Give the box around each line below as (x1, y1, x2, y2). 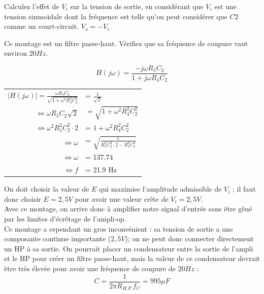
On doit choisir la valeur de (4, 183, 89, 194)
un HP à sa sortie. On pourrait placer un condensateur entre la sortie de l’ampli (4, 243, 253, 253)
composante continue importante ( (4, 233, 111, 244)
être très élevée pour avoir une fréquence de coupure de (4, 263, 176, 274)
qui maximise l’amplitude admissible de (99, 183, 222, 194)
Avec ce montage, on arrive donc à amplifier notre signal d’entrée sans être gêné (4, 203, 252, 214)
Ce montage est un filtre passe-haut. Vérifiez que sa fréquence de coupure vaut (4, 38, 248, 48)
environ (4, 48, 27, 58)
